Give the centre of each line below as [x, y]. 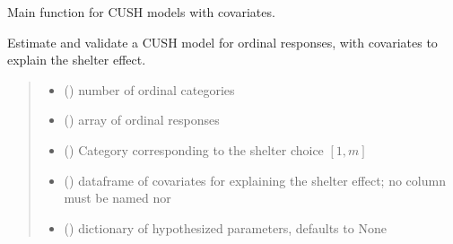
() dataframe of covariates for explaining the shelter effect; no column [255, 180]
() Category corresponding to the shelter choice [194, 149]
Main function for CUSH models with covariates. [141, 12]
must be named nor [118, 198]
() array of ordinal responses [142, 120]
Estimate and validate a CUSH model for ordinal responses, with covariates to [222, 42]
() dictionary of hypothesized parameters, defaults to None [225, 227]
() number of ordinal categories [149, 89]
